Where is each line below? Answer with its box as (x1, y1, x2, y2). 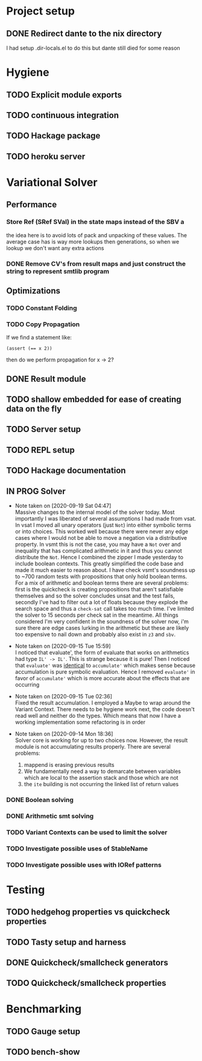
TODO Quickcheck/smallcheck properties (6, 978, 167, 988)
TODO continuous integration (6, 110, 119, 120)
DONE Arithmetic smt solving (6, 812, 94, 820)
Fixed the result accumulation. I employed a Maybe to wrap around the (14, 699, 191, 706)
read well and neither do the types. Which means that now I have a (14, 712, 181, 719)
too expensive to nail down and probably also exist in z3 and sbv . (14, 631, 176, 638)
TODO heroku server (6, 151, 86, 162)
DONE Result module (6, 373, 86, 384)
